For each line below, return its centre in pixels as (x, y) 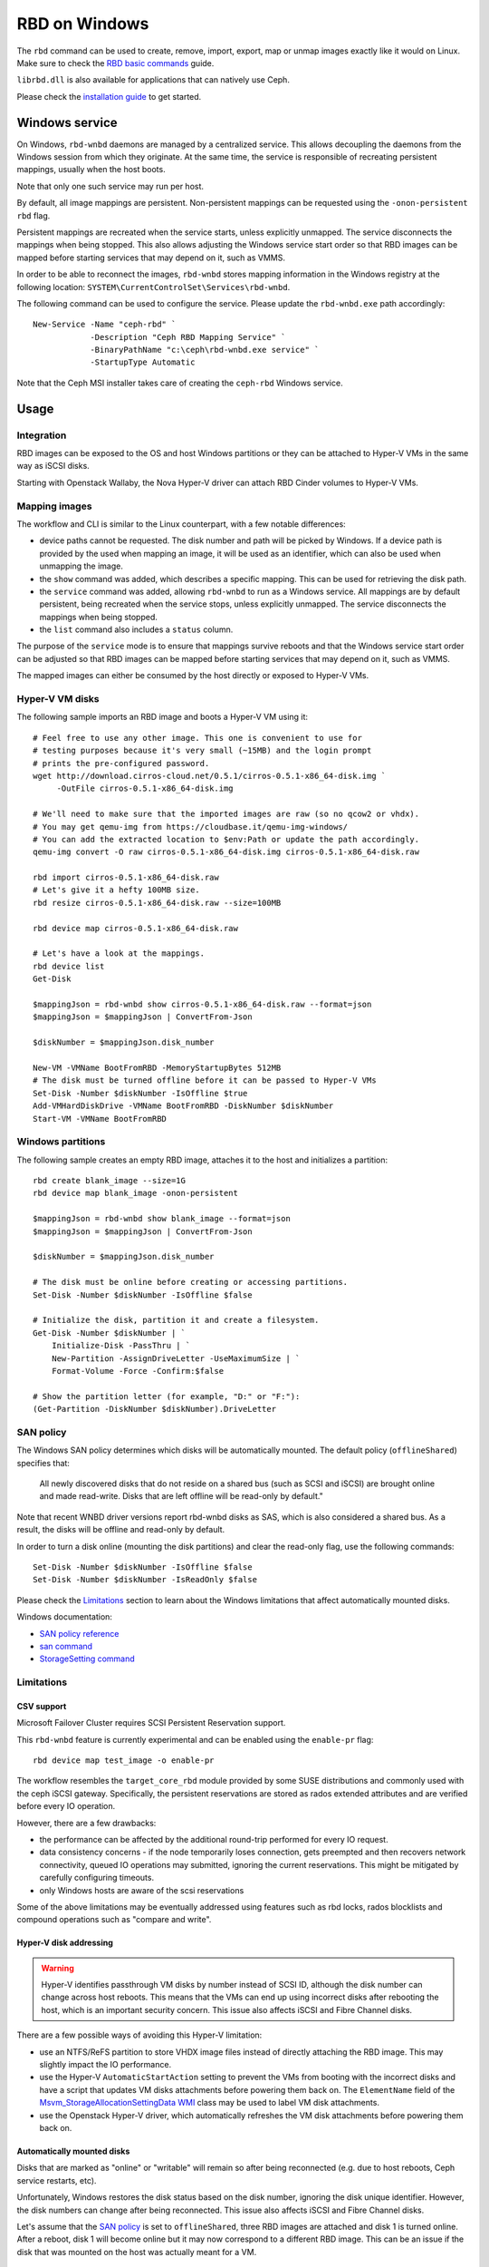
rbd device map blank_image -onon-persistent (136, 1193)
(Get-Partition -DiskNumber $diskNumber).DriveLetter (154, 1409)
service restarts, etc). (57, 2180)
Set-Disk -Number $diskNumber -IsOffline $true (140, 1093)
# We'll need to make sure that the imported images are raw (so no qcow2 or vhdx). (226, 814)
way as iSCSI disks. (53, 466)
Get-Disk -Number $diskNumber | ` (109, 1333)
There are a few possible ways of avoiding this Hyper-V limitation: (139, 2035)
